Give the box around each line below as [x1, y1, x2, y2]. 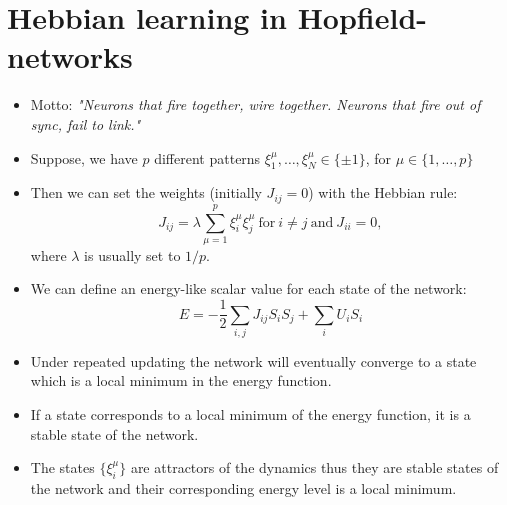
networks [7, 36, 133, 77]
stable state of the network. [30, 423, 199, 444]
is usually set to [84, 244, 181, 265]
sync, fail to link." [30, 113, 141, 134]
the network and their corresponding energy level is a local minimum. [30, 478, 457, 499]
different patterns [154, 147, 261, 168]
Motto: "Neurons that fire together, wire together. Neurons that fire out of [30, 94, 481, 115]
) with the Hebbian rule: [308, 182, 458, 203]
